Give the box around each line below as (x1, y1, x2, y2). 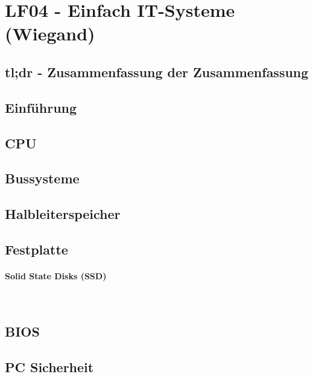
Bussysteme (5, 169, 80, 188)
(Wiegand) (5, 21, 95, 46)
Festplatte (5, 239, 68, 258)
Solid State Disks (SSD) (5, 269, 107, 282)
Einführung (5, 98, 77, 116)
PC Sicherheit (5, 357, 94, 376)
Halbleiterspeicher (5, 204, 121, 223)
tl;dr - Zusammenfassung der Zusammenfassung (5, 62, 309, 81)
